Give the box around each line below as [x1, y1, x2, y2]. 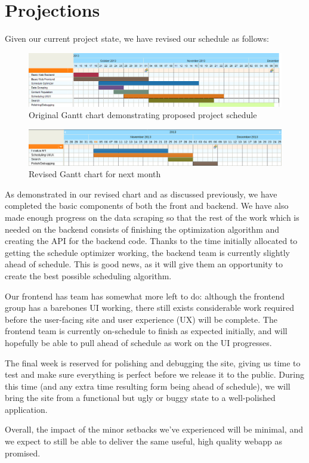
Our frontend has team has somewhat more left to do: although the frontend [5, 289, 285, 302]
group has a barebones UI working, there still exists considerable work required [5, 301, 294, 314]
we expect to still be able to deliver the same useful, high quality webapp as [5, 435, 283, 447]
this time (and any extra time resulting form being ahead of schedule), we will [5, 379, 291, 392]
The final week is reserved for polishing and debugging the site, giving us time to [5, 356, 301, 369]
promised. [5, 446, 41, 459]
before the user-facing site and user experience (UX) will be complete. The [5, 313, 277, 325]
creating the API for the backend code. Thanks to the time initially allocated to [5, 234, 298, 247]
